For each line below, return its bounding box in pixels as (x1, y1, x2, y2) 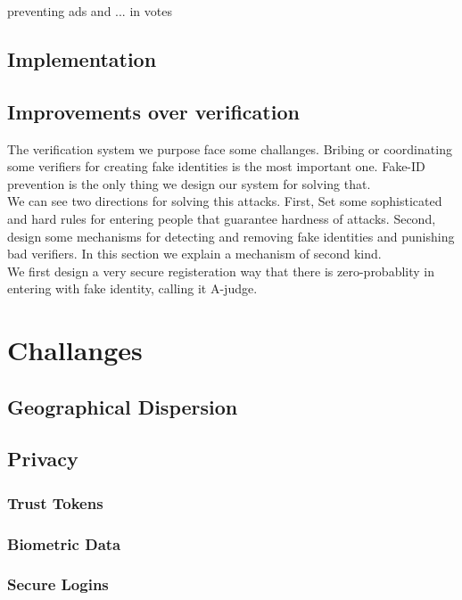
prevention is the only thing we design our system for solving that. (7, 174, 371, 193)
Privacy (7, 445, 78, 473)
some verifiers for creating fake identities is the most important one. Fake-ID (7, 157, 425, 176)
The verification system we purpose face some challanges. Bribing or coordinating (7, 139, 452, 158)
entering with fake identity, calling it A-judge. (7, 279, 258, 298)
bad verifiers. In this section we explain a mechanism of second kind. (7, 244, 382, 263)
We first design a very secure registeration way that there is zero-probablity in (7, 261, 435, 280)
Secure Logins (7, 573, 109, 596)
